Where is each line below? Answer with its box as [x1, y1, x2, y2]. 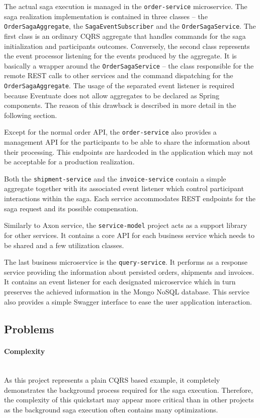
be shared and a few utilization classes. [4, 240, 124, 250]
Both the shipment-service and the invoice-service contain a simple [4, 173, 226, 184]
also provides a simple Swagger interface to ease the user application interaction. [4, 296, 252, 307]
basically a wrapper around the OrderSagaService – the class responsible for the [4, 60, 254, 71]
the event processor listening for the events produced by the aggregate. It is [4, 50, 237, 61]
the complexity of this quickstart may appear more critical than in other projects [4, 394, 254, 405]
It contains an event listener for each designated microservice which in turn [4, 276, 236, 287]
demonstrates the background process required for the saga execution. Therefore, [4, 384, 253, 395]
